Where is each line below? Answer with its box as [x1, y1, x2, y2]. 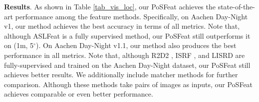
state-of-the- [218, 1, 255, 11]
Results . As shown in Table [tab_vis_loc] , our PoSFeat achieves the [4, 1, 216, 11]
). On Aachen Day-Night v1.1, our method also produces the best [35, 40, 237, 51]
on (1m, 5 [4, 40, 34, 51]
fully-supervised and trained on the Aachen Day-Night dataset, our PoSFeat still [4, 59, 251, 70]
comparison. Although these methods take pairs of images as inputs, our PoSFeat [4, 79, 253, 89]
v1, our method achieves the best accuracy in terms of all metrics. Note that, [4, 21, 240, 31]
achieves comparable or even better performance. [4, 89, 153, 99]
